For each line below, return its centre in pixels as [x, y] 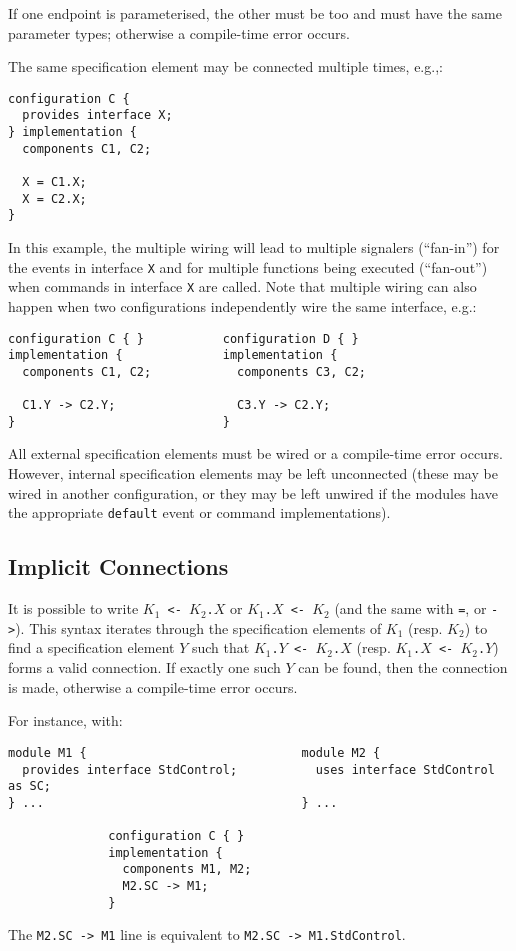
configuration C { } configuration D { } [183, 338]
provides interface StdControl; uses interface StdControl [258, 769]
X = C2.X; [54, 198]
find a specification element [91, 647]
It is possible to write [73, 608]
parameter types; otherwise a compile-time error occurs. [179, 32]
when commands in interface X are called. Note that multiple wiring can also [242, 286]
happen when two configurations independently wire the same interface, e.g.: [242, 305]
